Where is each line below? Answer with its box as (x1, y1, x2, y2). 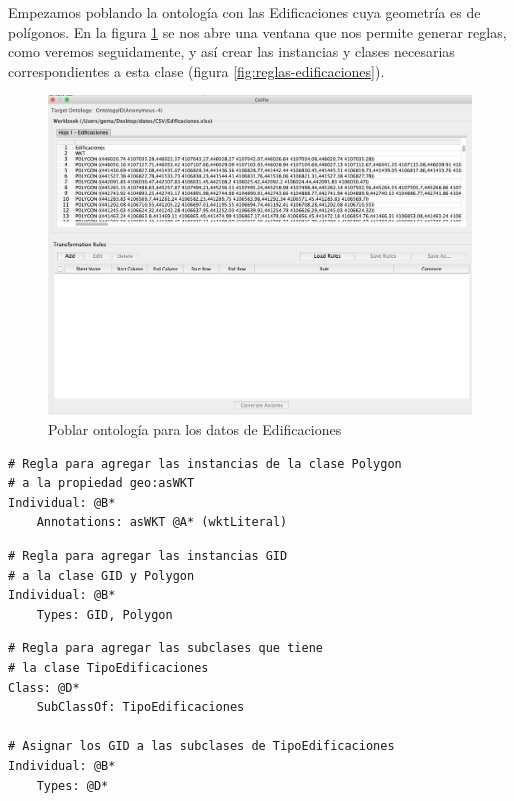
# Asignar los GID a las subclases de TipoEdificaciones (8, 739, 395, 754)
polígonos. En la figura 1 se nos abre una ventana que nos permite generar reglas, (8, 21, 507, 42)
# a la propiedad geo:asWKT (8, 476, 195, 491)
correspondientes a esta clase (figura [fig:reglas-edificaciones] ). (8, 60, 385, 81)
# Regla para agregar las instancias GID (8, 549, 288, 563)
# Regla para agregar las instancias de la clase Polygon (8, 456, 402, 471)
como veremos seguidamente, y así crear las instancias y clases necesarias (8, 41, 455, 62)
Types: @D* (36, 778, 109, 793)
